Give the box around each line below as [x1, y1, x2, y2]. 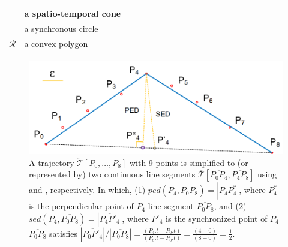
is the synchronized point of [166, 212, 268, 224]
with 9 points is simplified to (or [129, 156, 248, 168]
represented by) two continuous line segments [29, 168, 196, 180]
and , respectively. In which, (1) [29, 183, 146, 196]
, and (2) [214, 200, 247, 212]
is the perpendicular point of [29, 200, 134, 212]
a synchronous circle [24, 22, 98, 35]
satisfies [49, 227, 77, 239]
